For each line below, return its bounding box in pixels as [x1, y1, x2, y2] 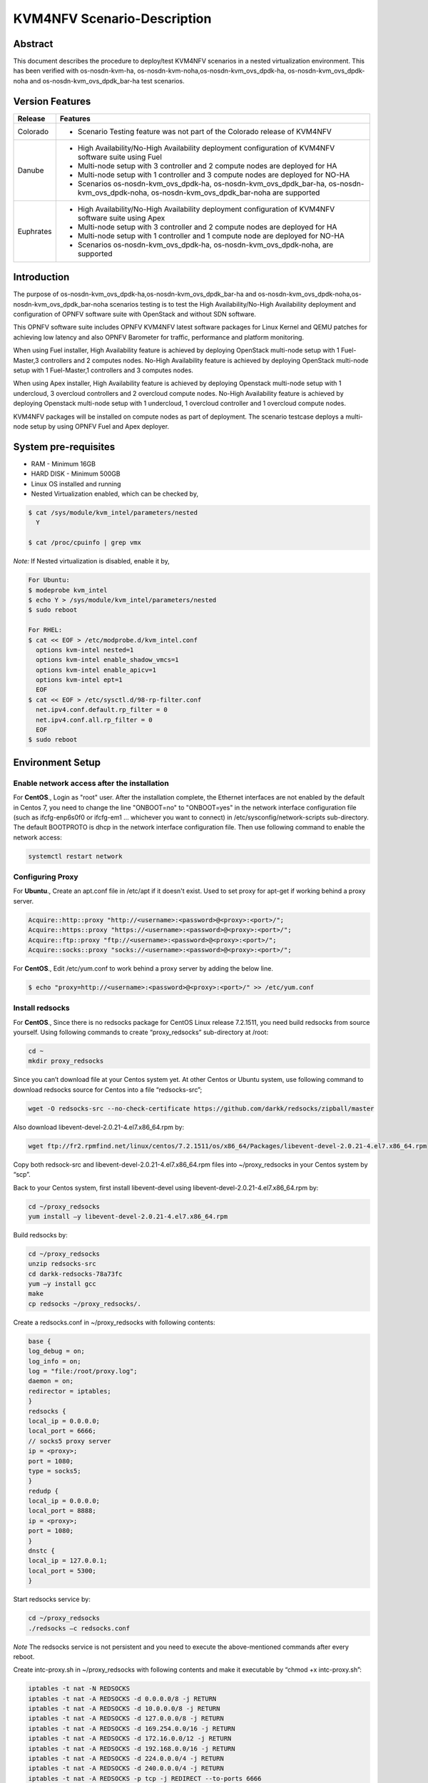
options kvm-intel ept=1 [36, 676, 123, 684]
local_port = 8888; [28, 1507, 96, 1515]
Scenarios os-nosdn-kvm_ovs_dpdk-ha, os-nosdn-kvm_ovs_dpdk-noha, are [77, 240, 334, 250]
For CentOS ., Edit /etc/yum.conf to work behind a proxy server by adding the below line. [13, 964, 274, 973]
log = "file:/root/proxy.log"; [28, 1366, 138, 1375]
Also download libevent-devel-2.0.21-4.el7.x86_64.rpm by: [13, 1123, 185, 1131]
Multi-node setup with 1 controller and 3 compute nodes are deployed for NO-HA [77, 170, 350, 180]
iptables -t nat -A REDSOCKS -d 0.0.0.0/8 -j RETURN [28, 1695, 217, 1702]
